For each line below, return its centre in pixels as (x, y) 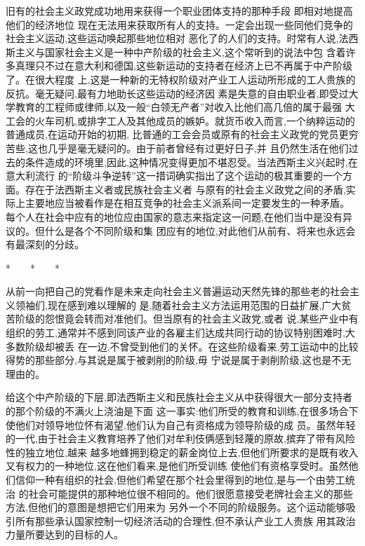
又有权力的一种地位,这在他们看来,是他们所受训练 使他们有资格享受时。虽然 (177, 466)
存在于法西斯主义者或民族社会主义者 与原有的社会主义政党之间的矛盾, (185, 189)
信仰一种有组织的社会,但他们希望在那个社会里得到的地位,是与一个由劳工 (180, 479)
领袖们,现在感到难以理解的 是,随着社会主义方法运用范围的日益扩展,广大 (178, 305)
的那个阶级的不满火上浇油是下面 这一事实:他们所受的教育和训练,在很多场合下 (182, 411)
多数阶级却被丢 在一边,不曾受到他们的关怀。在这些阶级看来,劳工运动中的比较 (182, 346)
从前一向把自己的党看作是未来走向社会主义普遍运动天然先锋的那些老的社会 (178, 291)
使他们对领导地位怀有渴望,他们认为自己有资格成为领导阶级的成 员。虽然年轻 (181, 424)
